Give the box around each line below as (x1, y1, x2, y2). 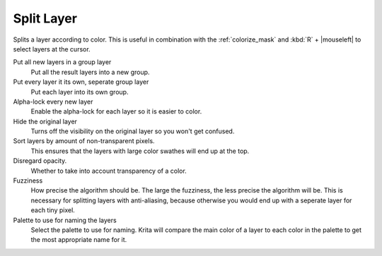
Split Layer (13, 11, 78, 26)
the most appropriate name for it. (30, 236, 127, 244)
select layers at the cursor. (13, 44, 91, 53)
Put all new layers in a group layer (13, 58, 112, 66)
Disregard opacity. (13, 157, 67, 165)
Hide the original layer (13, 117, 78, 126)
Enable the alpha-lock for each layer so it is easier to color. (30, 107, 202, 116)
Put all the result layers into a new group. (30, 68, 150, 76)
